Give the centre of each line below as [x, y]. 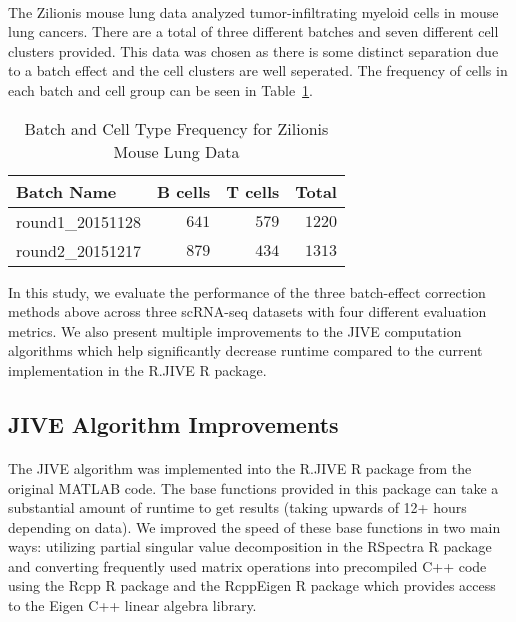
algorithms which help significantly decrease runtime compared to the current [245, 350]
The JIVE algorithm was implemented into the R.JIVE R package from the [240, 467]
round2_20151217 [78, 250]
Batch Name [66, 191]
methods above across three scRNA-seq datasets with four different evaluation [247, 311]
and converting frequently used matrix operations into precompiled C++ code [247, 565]
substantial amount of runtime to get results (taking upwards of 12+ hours [237, 507]
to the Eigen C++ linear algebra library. [132, 605]
